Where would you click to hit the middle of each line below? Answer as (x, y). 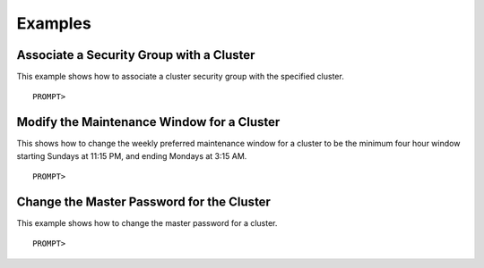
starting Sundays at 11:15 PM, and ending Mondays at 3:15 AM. (132, 155)
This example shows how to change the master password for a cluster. (147, 223)
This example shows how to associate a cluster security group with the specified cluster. (180, 77)
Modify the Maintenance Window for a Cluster (148, 122)
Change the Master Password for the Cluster (143, 201)
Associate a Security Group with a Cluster (136, 55)
